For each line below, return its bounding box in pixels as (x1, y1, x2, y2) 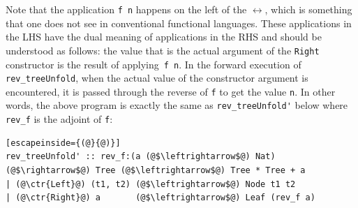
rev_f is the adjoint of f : (6, 112, 113, 126)
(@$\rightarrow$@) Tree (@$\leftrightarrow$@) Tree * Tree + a (6, 165, 306, 175)
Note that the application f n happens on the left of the (6, 2, 247, 16)
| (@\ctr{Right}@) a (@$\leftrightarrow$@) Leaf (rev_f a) (6, 193, 315, 203)
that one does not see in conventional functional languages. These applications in (6, 15, 352, 30)
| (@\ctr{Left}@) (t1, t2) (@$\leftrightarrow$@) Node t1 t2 (6, 179, 296, 189)
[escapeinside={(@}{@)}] (6, 138, 121, 148)
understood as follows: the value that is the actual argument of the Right (6, 43, 320, 57)
